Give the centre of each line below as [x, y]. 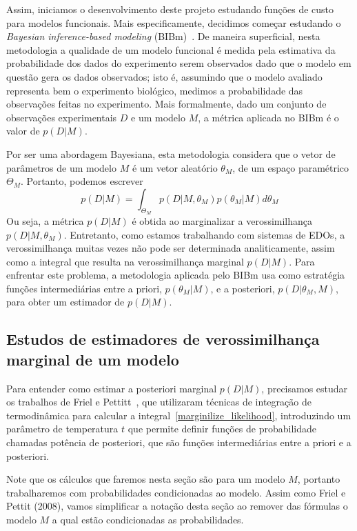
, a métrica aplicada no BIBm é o [268, 117]
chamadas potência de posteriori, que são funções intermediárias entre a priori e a [179, 442]
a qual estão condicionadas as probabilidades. [148, 520]
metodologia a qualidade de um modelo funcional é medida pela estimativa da [171, 49]
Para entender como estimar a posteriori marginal [112, 388]
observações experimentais [62, 117]
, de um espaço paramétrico [291, 167]
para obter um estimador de [65, 302]
